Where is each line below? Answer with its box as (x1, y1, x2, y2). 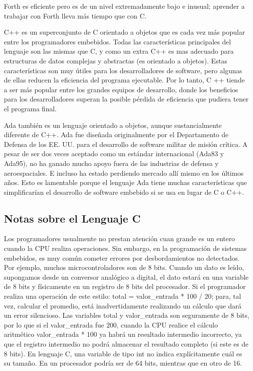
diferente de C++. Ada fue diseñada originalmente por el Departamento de (4, 129, 229, 140)
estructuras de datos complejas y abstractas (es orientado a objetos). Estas (4, 55, 228, 65)
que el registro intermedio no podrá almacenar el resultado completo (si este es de (4, 339, 249, 349)
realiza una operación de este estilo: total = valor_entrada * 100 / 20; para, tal (4, 291, 241, 301)
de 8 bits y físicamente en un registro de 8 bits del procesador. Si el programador (4, 281, 246, 291)
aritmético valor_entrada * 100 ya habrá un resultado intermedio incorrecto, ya (4, 329, 242, 339)
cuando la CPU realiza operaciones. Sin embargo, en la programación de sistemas (4, 243, 247, 253)
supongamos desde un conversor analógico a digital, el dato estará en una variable (4, 271, 249, 282)
